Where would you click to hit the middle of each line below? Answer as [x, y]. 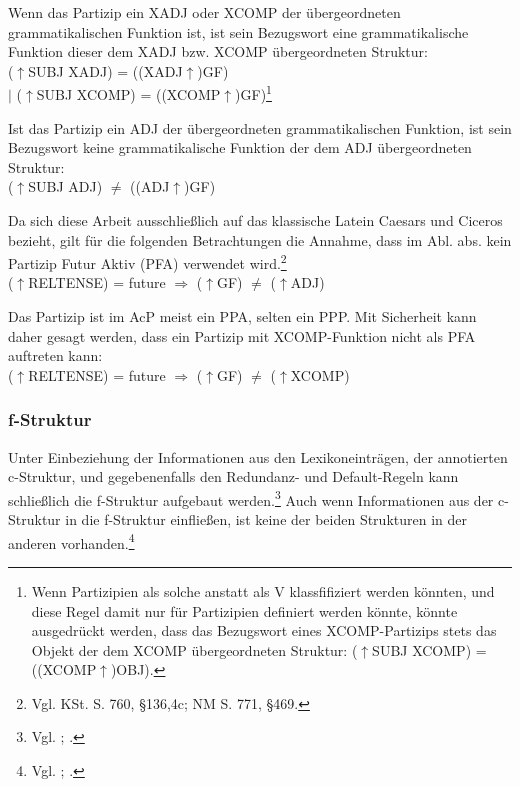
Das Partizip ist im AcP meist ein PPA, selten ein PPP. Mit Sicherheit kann [242, 316]
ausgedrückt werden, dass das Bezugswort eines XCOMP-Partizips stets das [264, 630]
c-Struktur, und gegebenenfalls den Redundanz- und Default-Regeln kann [233, 476]
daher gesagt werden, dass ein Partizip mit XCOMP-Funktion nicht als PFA [242, 335]
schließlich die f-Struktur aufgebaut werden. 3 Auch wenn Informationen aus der [251, 498]
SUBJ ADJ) [65, 186]
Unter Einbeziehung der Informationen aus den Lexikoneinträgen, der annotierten [258, 456]
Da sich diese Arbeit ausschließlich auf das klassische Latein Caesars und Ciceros [255, 220]
